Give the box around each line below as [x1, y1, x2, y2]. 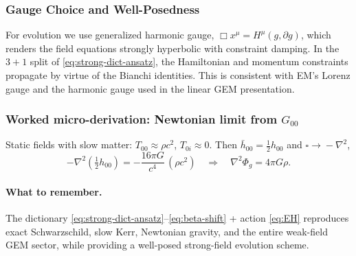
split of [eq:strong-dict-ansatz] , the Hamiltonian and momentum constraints [30, 54, 348, 69]
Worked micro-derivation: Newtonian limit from [5, 110, 278, 128]
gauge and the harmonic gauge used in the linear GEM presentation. [5, 81, 295, 95]
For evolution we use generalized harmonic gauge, [5, 27, 214, 42]
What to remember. [5, 184, 102, 198]
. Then [209, 137, 237, 152]
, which [300, 27, 331, 42]
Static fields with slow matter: [5, 137, 133, 152]
